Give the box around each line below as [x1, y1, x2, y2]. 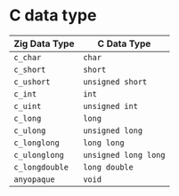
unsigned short [83, 76, 148, 87]
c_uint [13, 101, 42, 111]
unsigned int [83, 101, 138, 111]
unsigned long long [83, 150, 166, 160]
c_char [13, 52, 42, 62]
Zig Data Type [13, 37, 75, 50]
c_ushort [13, 76, 51, 87]
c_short [13, 64, 46, 74]
